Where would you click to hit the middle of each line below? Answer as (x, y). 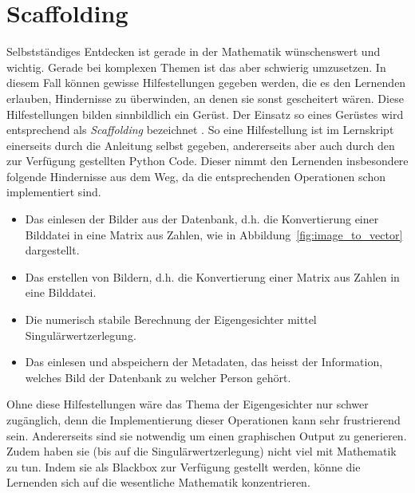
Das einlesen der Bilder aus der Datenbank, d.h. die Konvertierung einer (202, 219)
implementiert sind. (54, 192)
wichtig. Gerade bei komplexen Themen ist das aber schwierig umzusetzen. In (196, 67)
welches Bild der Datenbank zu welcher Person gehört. (158, 377)
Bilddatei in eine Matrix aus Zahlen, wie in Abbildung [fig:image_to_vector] (214, 234)
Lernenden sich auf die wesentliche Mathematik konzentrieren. (158, 482)
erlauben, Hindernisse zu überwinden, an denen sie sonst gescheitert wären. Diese (205, 98)
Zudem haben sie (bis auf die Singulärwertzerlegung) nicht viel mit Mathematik (202, 451)
